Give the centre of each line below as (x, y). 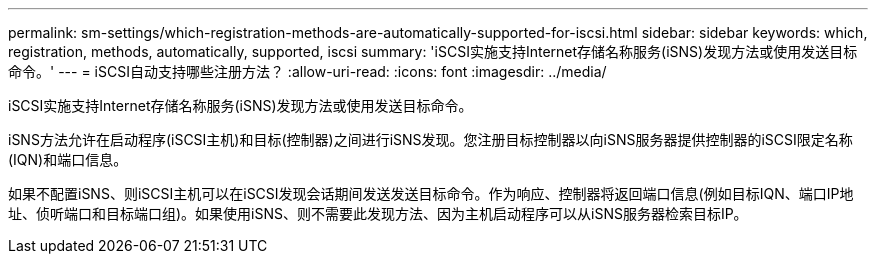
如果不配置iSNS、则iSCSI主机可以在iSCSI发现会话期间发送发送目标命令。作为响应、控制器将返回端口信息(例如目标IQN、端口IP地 (431, 193)
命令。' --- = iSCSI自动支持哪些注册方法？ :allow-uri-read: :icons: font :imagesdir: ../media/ (307, 71)
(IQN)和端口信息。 (68, 159)
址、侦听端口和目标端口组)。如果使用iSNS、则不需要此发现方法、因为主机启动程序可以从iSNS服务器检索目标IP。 (378, 213)
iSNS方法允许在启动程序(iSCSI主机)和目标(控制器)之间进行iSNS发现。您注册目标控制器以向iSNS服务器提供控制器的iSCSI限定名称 (430, 139)
